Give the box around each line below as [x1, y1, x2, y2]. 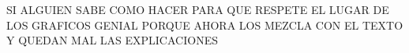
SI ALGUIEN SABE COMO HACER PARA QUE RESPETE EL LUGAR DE [6, 2, 389, 17]
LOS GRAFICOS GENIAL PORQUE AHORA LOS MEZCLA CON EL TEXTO [6, 16, 403, 33]
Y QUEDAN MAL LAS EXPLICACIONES [6, 32, 218, 48]
